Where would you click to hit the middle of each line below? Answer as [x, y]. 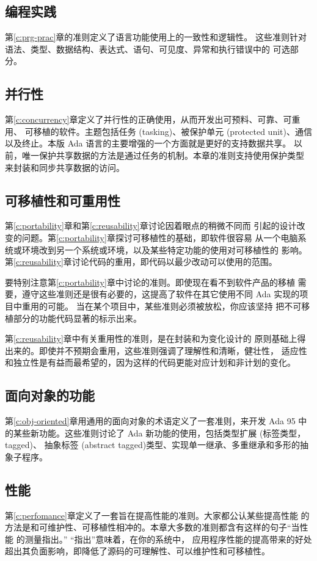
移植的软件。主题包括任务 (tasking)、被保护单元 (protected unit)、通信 [173, 131]
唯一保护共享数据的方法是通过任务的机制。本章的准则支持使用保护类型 [163, 155]
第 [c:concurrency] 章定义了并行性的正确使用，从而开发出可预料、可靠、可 [148, 119]
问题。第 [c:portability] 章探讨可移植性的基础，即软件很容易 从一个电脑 [160, 237]
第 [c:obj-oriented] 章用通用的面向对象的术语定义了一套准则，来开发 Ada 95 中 [156, 421]
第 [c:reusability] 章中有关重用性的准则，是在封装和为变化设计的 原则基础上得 [155, 338]
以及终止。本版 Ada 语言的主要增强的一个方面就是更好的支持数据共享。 [148, 143]
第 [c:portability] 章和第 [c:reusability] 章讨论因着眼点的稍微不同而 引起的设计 [151, 226]
